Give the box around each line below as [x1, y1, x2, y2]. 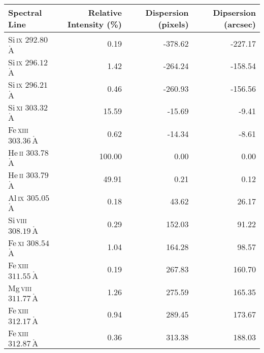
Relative [88, 7, 122, 18]
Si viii [8, 214, 27, 226]
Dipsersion [213, 7, 256, 18]
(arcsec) [224, 18, 256, 30]
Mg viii [8, 281, 32, 294]
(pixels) [158, 18, 189, 30]
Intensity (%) [67, 18, 122, 30]
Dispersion [145, 7, 189, 18]
